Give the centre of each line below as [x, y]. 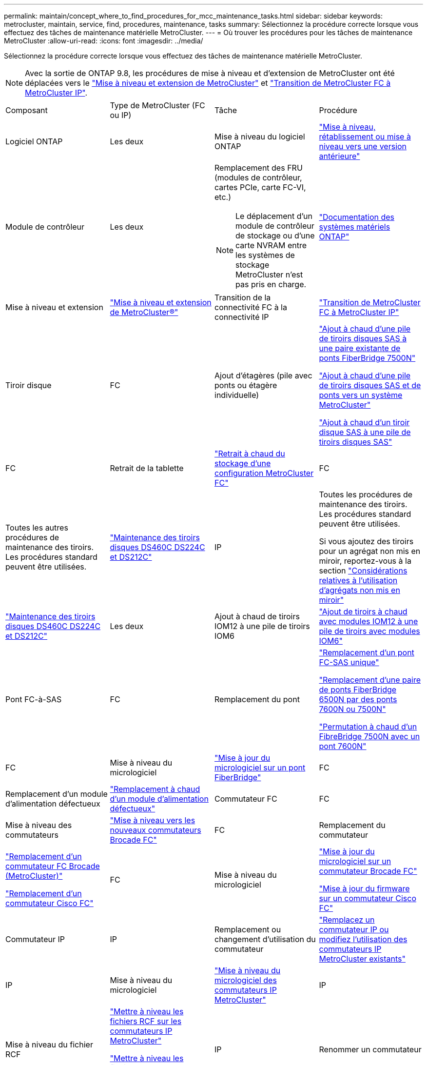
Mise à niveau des [39, 825]
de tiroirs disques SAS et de [370, 385]
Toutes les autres [37, 528]
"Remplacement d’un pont [367, 652]
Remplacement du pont [257, 699]
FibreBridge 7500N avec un [369, 736]
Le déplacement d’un [274, 216]
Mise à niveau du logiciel [260, 137]
